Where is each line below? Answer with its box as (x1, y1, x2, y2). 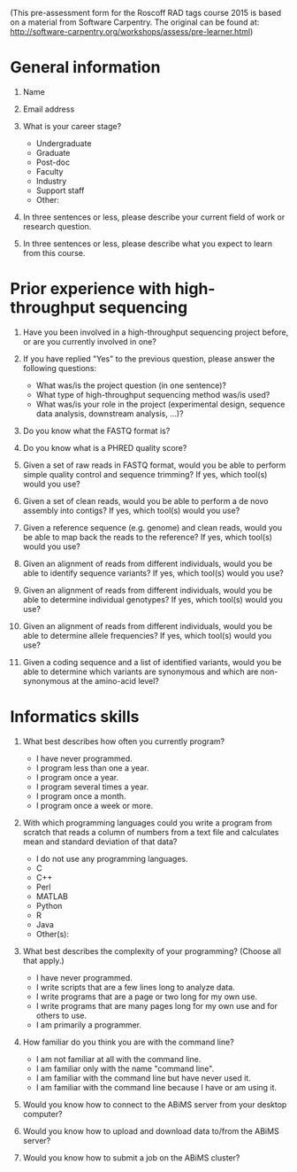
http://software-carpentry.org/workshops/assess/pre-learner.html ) (10, 27, 254, 36)
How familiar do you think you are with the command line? (22, 1036, 235, 1047)
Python (35, 900, 63, 911)
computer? (22, 1108, 63, 1119)
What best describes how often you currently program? (22, 735, 225, 747)
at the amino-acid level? (71, 675, 160, 686)
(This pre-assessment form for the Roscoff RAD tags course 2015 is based (10, 8, 282, 18)
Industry (35, 175, 67, 186)
